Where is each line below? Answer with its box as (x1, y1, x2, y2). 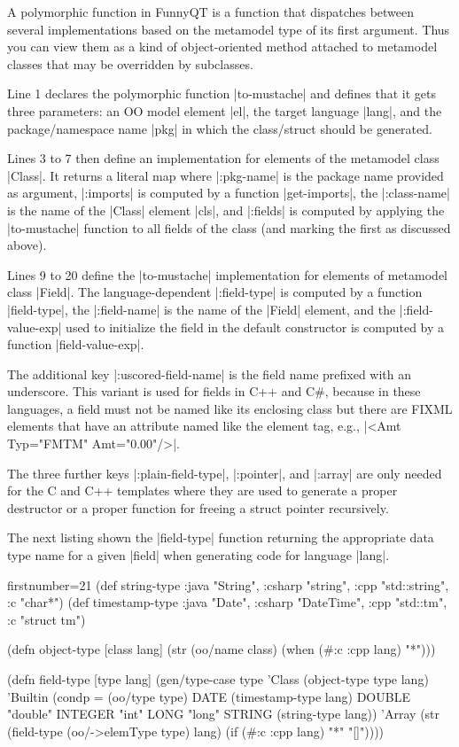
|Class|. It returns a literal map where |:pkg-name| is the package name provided (7, 166, 444, 184)
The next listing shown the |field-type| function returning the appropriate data (7, 528, 434, 547)
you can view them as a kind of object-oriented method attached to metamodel (7, 37, 438, 56)
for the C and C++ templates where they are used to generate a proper (7, 481, 398, 500)
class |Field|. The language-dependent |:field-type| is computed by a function (7, 283, 423, 301)
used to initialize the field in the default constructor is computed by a (66, 317, 445, 336)
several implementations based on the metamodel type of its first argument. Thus (7, 19, 450, 38)
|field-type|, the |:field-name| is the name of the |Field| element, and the (7, 300, 396, 318)
